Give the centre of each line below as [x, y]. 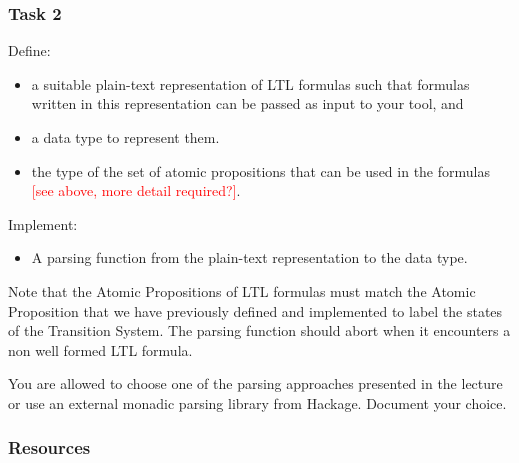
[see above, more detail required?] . [136, 190]
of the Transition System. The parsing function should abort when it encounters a [259, 330]
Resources [49, 447]
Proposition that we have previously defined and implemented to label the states [255, 310]
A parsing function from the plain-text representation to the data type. [249, 257]
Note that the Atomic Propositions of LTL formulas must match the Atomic [242, 290]
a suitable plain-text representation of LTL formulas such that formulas [250, 83]
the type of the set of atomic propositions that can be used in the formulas [260, 170]
